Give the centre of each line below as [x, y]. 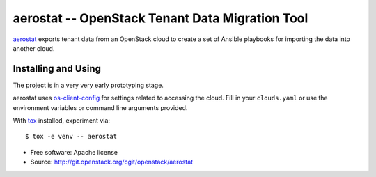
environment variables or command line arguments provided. [100, 107]
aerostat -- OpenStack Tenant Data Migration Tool [160, 18]
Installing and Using [57, 69]
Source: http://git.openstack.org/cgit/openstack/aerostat [112, 162]
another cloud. [34, 48]
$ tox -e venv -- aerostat [71, 137]
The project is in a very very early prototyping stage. [88, 85]
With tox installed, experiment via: [62, 121]
